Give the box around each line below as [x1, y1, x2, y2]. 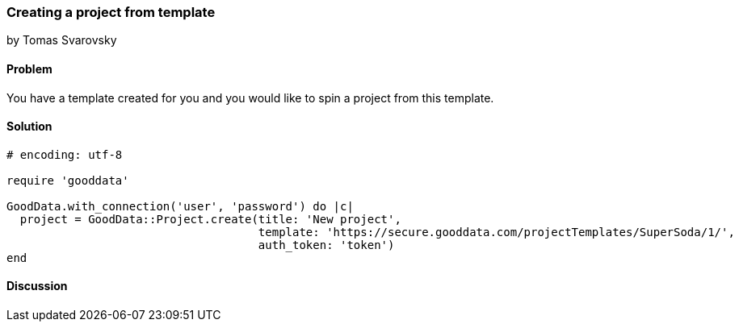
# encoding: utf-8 [6, 147, 123, 161]
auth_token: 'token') [258, 238, 395, 251]
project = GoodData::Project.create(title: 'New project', [19, 212, 401, 226]
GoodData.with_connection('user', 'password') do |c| [6, 199, 354, 213]
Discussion [6, 279, 68, 293]
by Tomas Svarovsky [6, 33, 117, 48]
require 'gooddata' [6, 173, 129, 187]
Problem [6, 61, 52, 76]
